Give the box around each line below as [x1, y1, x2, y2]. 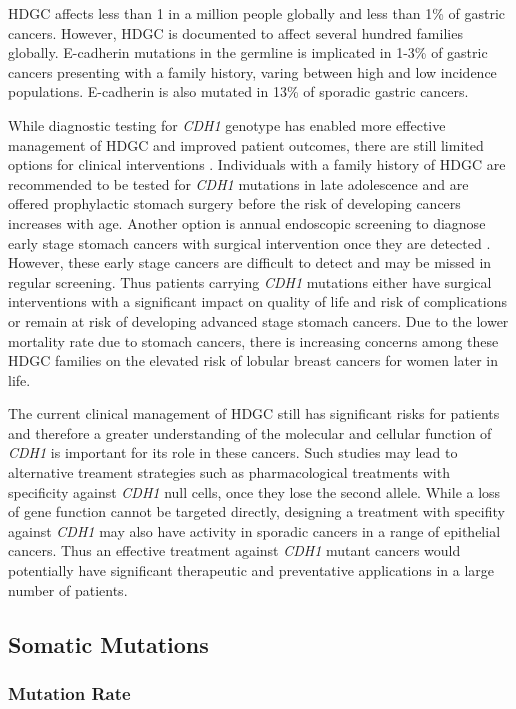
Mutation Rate [8, 680, 131, 705]
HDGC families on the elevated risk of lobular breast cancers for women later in [8, 350, 499, 371]
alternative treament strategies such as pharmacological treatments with [8, 462, 450, 483]
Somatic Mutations [8, 628, 209, 659]
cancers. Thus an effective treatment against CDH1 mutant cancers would [8, 540, 461, 561]
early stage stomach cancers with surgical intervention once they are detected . [8, 232, 491, 253]
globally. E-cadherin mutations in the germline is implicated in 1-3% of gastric [8, 42, 488, 63]
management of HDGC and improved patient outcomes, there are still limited [8, 134, 484, 155]
